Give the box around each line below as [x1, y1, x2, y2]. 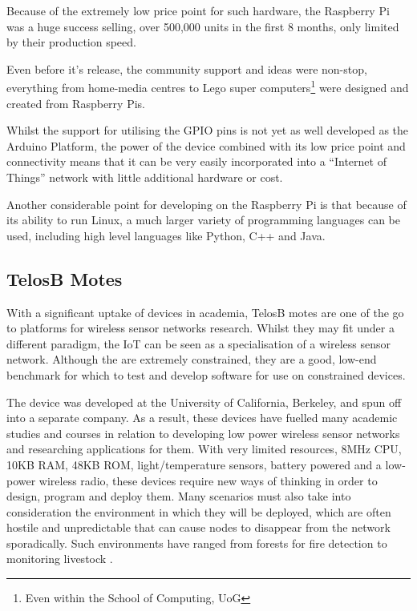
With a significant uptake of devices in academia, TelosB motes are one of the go [6, 303, 404, 320]
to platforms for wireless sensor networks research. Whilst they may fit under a [6, 320, 395, 336]
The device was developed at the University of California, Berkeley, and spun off [6, 393, 402, 410]
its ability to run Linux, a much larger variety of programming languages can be [6, 211, 400, 228]
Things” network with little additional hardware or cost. [6, 169, 283, 185]
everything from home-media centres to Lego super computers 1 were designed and [6, 77, 409, 96]
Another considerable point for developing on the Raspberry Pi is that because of [6, 195, 407, 212]
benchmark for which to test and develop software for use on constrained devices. [6, 366, 406, 383]
